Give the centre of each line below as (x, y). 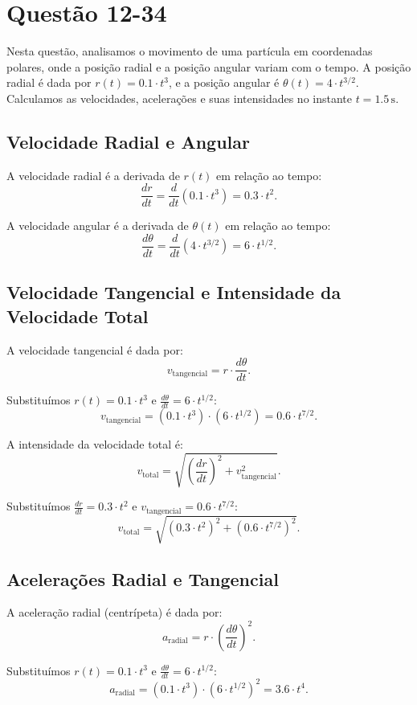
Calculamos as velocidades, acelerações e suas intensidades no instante (179, 98)
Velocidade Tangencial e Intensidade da (174, 292)
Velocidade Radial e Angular (128, 141)
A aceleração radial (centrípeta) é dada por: (114, 612)
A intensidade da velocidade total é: (95, 444)
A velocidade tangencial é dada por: (95, 349)
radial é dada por (49, 82)
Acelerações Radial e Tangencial (143, 578)
